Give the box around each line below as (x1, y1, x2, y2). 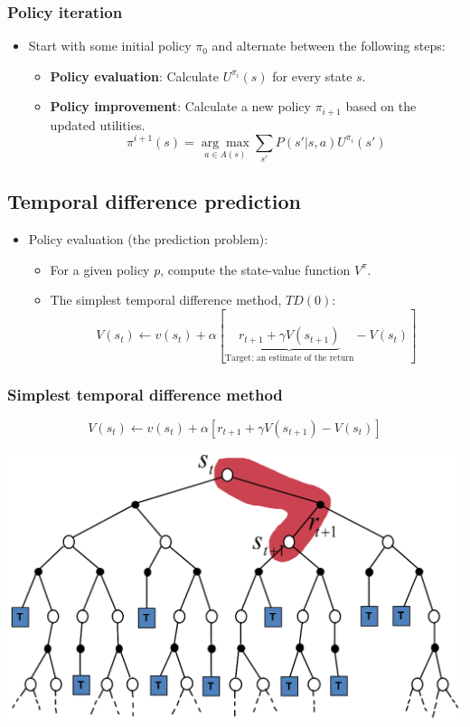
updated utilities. (50, 115, 146, 134)
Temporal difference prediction (7, 187, 301, 215)
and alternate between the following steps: (211, 36, 446, 55)
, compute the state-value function (160, 260, 351, 279)
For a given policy (50, 260, 150, 279)
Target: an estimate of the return (225, 354, 354, 363)
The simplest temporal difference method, (50, 290, 282, 309)
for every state (272, 66, 352, 85)
